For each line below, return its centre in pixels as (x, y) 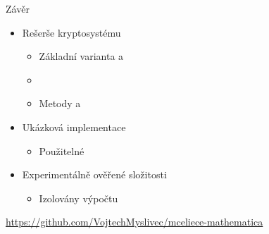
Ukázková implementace (74, 127)
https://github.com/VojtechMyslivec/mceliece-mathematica (134, 222)
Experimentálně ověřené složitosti (94, 174)
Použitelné (62, 150)
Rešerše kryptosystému (71, 32)
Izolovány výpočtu (79, 198)
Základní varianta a (81, 56)
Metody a (60, 103)
